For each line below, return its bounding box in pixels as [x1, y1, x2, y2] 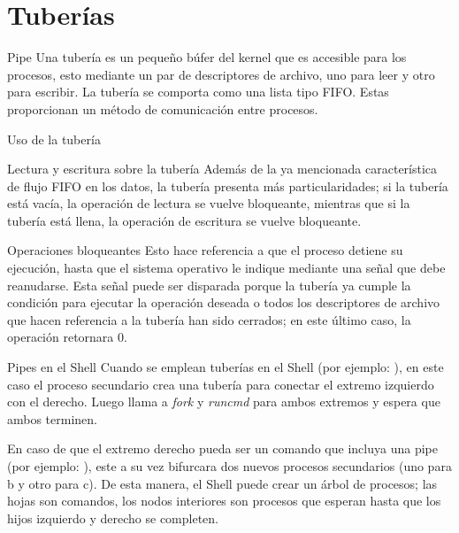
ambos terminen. [7, 409, 98, 428]
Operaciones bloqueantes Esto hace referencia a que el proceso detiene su [7, 241, 403, 259]
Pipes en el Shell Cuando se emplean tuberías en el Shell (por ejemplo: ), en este [7, 358, 444, 376]
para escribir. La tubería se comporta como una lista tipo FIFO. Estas [7, 82, 389, 101]
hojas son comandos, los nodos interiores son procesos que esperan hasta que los [7, 491, 441, 510]
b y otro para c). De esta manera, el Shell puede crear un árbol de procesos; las [7, 474, 438, 492]
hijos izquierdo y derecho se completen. [7, 508, 218, 527]
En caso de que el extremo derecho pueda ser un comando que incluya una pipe [7, 439, 438, 458]
